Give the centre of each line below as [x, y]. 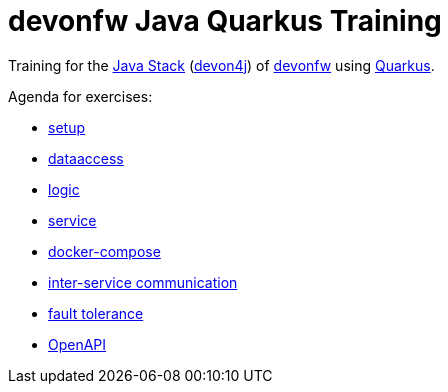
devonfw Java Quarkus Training [225, 21]
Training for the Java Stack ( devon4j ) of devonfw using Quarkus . [221, 65]
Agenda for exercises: [80, 96]
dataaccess [86, 158]
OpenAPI [77, 344]
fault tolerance [96, 313]
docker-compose [104, 251]
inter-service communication [143, 282]
